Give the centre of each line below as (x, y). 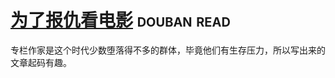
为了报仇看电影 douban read (120, 20)
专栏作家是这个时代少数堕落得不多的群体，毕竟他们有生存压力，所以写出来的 (168, 50)
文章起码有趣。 (41, 62)
